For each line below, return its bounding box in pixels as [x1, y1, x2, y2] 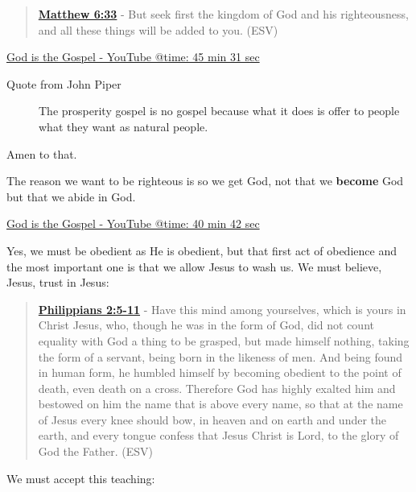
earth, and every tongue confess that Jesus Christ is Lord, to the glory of [38, 427, 399, 444]
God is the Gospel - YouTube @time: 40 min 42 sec [6, 215, 260, 232]
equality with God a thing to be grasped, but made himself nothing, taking [38, 332, 410, 349]
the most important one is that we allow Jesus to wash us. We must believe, [6, 258, 382, 275]
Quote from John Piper [6, 75, 122, 92]
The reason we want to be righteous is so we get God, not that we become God [6, 172, 404, 189]
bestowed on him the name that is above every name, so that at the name [38, 395, 403, 412]
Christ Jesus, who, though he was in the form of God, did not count [38, 316, 374, 333]
